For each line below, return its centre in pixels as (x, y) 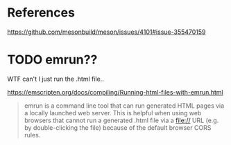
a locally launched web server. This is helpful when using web (113, 113)
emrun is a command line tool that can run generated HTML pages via (124, 106)
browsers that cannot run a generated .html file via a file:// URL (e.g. (121, 120)
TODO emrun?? (52, 60)
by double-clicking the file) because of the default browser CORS (118, 127)
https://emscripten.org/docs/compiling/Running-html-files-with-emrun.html (115, 92)
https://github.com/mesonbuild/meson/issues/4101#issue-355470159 (106, 32)
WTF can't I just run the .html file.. (55, 79)
